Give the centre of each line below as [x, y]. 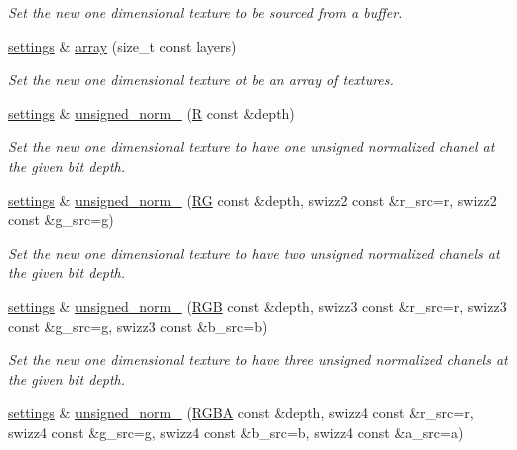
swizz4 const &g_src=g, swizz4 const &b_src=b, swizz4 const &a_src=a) [236, 431]
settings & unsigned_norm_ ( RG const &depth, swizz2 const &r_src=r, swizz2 [252, 199]
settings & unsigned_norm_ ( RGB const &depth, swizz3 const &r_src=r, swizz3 [257, 305]
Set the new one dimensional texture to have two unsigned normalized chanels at [254, 252]
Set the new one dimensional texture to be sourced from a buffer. [205, 12]
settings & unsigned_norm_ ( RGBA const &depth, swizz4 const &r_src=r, [241, 412]
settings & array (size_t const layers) [122, 45]
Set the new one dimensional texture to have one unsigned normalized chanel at [251, 146]
